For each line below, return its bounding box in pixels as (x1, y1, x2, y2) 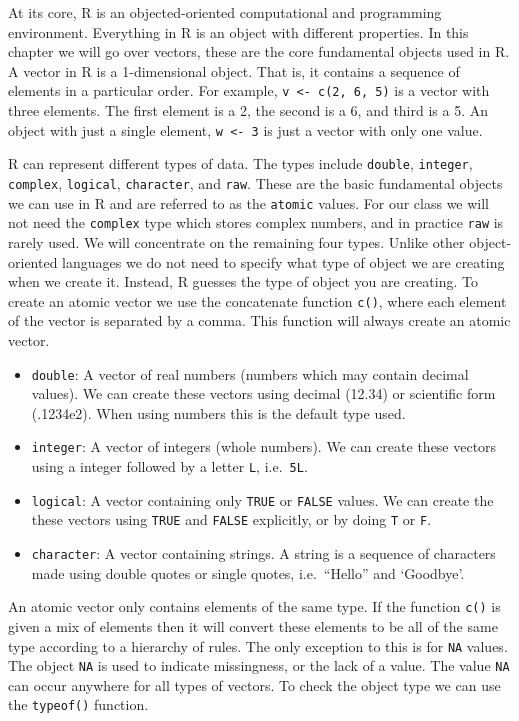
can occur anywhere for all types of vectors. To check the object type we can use (8, 674, 501, 695)
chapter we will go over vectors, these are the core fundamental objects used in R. (8, 41, 510, 62)
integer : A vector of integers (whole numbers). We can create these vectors (31, 436, 497, 457)
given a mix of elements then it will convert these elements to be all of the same (8, 615, 498, 636)
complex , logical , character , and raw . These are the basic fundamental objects (8, 172, 503, 193)
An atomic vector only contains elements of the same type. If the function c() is (8, 596, 501, 617)
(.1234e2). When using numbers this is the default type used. (31, 402, 406, 423)
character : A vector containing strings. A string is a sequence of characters (31, 543, 496, 563)
